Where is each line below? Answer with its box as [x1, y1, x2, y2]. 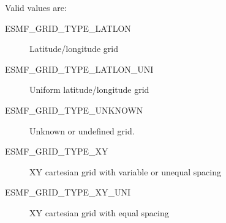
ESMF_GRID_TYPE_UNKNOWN [5, 103, 143, 116]
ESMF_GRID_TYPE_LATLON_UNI [5, 62, 154, 75]
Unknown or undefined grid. [29, 124, 135, 137]
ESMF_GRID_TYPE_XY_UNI [5, 186, 131, 199]
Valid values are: [5, 1, 67, 13]
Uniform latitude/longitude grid [29, 83, 149, 96]
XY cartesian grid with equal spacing [29, 206, 169, 219]
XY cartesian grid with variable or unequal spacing [29, 165, 221, 178]
